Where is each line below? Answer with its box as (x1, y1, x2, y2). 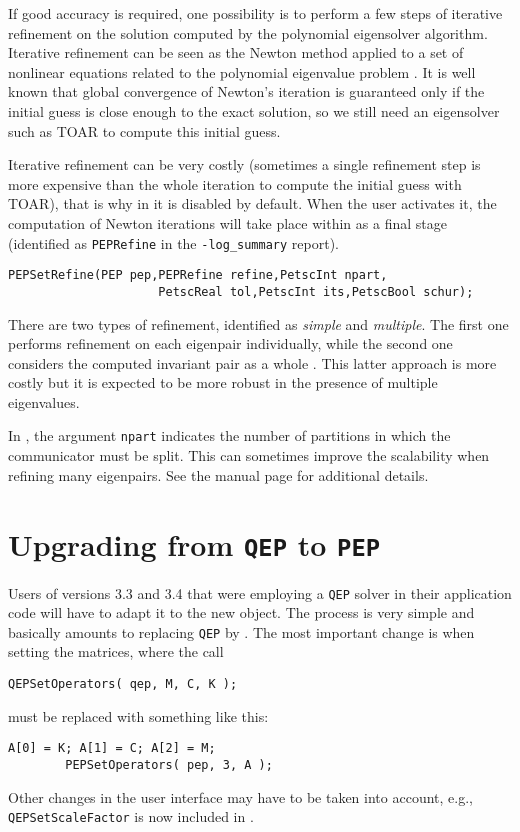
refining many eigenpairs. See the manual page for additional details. (8, 464, 429, 485)
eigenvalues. (8, 391, 80, 412)
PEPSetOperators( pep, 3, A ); (65, 757, 273, 772)
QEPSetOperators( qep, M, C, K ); (8, 677, 238, 692)
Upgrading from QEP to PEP (8, 523, 381, 564)
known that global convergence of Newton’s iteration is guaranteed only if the (8, 81, 485, 102)
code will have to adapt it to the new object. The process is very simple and (8, 602, 475, 623)
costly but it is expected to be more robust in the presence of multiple (8, 372, 438, 393)
